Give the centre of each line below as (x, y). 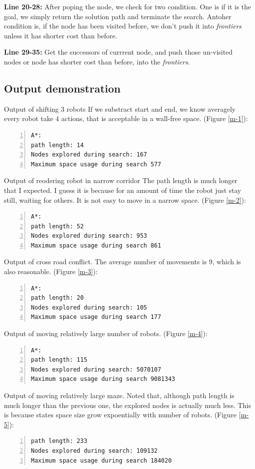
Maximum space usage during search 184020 (101, 460)
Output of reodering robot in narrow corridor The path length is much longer (121, 180)
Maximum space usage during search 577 (96, 164)
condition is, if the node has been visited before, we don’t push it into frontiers (123, 26)
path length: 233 (59, 441)
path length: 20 (57, 298)
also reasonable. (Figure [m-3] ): (51, 271)
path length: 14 (57, 145)
